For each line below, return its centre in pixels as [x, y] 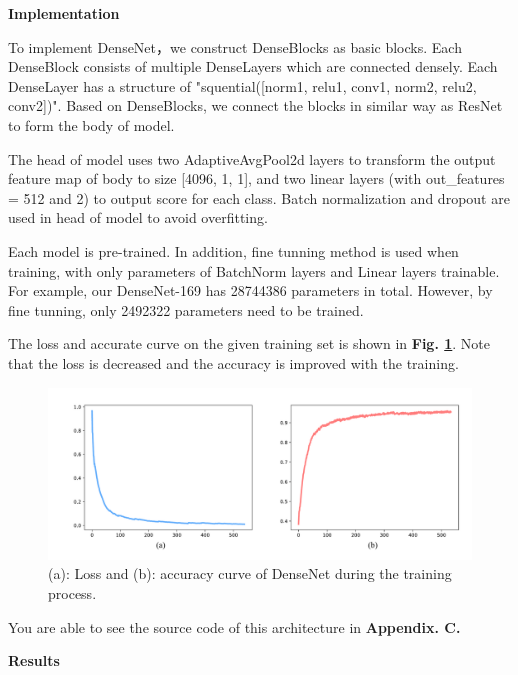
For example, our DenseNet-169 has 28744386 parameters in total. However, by [250, 290]
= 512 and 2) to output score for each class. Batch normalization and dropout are [259, 197]
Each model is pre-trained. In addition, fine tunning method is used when [233, 250]
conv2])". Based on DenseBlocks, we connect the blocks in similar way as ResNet [255, 105]
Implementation [64, 13]
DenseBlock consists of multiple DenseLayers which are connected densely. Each [253, 66]
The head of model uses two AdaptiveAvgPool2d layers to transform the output [252, 158]
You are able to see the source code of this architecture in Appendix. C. [234, 626]
